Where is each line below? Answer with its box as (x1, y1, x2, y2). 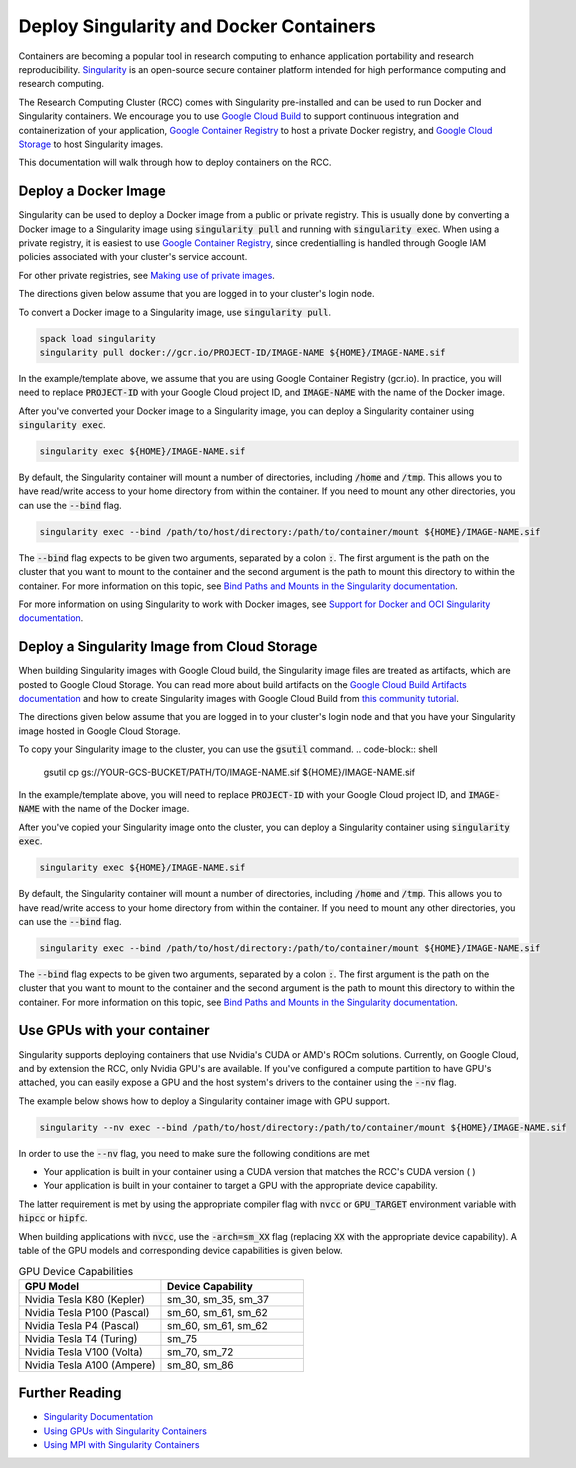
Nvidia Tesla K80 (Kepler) (24, 1292, 145, 1306)
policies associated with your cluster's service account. (18, 251, 248, 263)
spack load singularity (39, 333, 157, 344)
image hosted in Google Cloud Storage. (18, 725, 181, 737)
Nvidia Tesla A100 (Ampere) (24, 1358, 156, 1372)
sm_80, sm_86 (166, 1358, 234, 1372)
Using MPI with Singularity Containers (43, 1439, 200, 1451)
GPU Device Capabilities (18, 1264, 134, 1278)
